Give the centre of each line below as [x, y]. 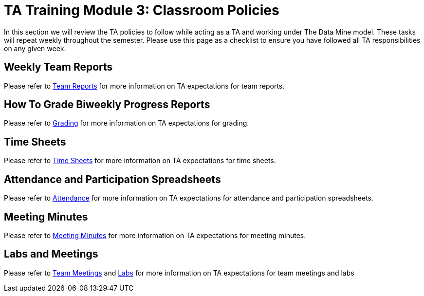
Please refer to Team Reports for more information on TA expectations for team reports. [144, 86]
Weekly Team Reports [58, 67]
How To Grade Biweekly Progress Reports [107, 105]
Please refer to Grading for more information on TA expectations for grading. [127, 123]
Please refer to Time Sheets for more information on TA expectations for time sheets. [140, 161]
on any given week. [35, 48]
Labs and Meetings [51, 254]
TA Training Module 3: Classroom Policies [142, 10]
